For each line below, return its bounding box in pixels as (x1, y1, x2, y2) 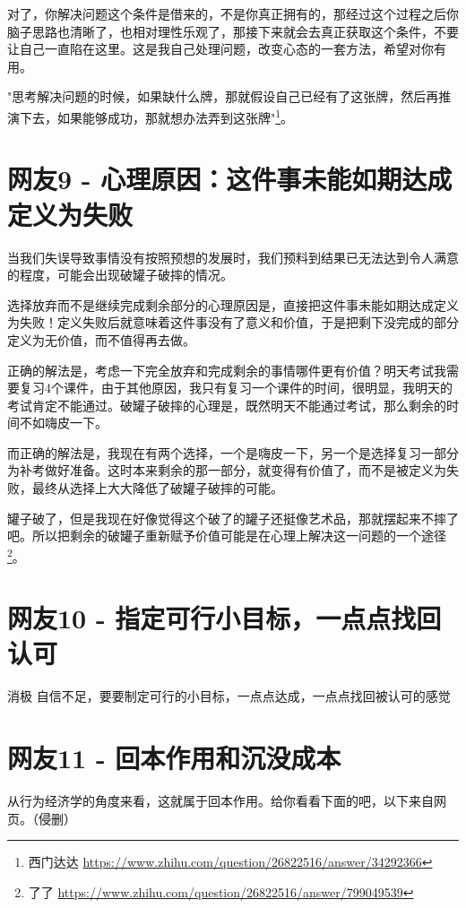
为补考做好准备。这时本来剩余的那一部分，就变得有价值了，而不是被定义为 (7, 461, 446, 480)
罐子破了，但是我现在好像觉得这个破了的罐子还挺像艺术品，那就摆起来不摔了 (7, 508, 459, 527)
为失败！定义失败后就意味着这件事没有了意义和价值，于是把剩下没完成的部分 (7, 313, 459, 332)
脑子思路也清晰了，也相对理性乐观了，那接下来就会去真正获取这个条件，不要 (7, 22, 459, 40)
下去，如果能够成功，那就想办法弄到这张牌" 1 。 (19, 105, 294, 126)
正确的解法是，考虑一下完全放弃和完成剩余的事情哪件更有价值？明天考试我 (7, 360, 446, 379)
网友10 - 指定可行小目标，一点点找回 (7, 600, 442, 636)
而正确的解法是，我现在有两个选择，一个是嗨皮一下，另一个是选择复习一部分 (7, 443, 459, 462)
